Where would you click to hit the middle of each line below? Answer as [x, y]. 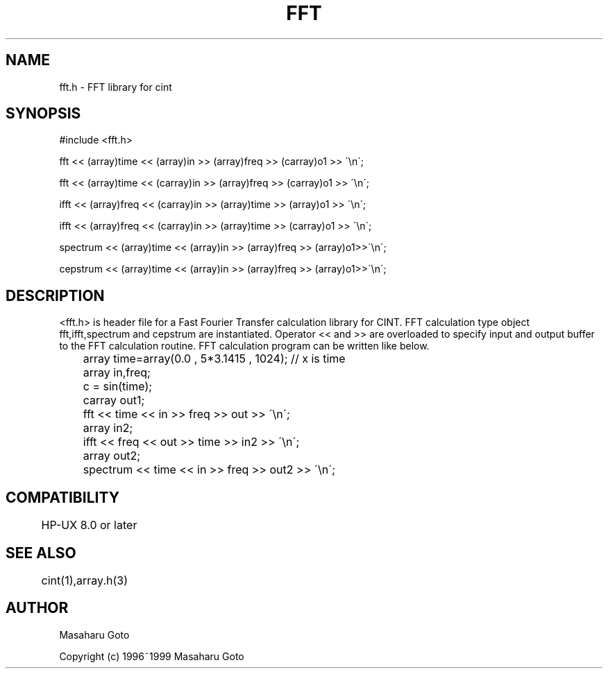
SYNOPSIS [43, 114]
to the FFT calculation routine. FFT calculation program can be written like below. [244, 346]
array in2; [108, 428]
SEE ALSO [41, 553]
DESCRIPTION [55, 295]
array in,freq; [117, 373]
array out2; [112, 456]
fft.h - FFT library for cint [116, 87]
